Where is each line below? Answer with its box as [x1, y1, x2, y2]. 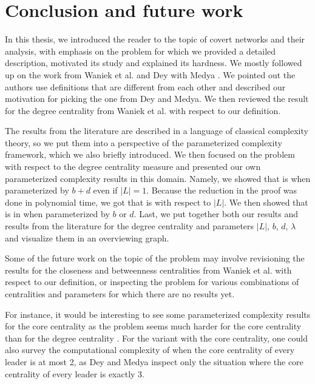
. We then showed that [224, 195, 308, 208]
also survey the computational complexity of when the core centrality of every [5, 343, 295, 356]
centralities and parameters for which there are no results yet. [5, 288, 235, 300]
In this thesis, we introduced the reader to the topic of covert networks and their [5, 33, 305, 45]
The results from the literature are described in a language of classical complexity [5, 124, 308, 137]
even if [93, 184, 118, 197]
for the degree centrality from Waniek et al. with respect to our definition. [5, 104, 281, 116]
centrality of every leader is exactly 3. [5, 367, 145, 380]
